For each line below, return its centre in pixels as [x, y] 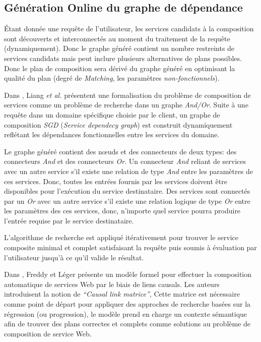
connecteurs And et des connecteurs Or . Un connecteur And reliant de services [125, 161]
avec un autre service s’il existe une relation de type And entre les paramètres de [128, 171]
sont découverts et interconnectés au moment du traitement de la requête [117, 38]
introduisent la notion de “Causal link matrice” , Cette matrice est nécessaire [122, 294]
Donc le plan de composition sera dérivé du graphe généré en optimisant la [120, 68]
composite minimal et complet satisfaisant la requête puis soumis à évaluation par [130, 247]
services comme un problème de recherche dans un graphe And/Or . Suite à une [126, 105]
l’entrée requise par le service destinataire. [69, 220]
